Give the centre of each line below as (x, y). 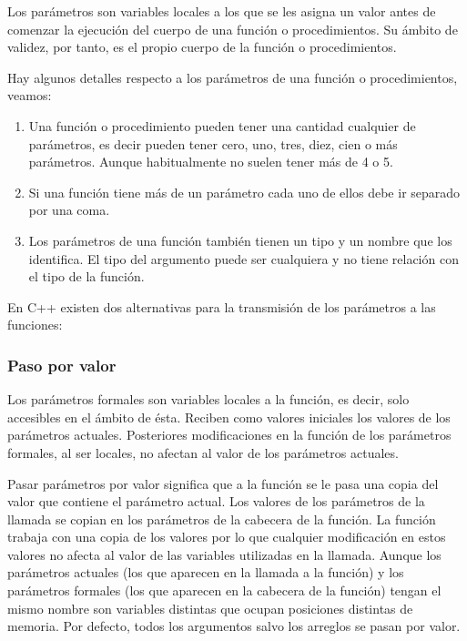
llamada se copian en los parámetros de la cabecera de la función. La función (222, 519)
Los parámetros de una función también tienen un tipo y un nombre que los (240, 240)
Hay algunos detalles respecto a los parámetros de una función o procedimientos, (233, 77)
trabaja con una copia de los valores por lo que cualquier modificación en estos (227, 537)
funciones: (35, 325)
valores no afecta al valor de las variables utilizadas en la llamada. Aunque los (224, 554)
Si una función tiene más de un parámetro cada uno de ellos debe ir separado (244, 192)
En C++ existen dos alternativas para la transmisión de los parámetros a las (222, 306)
